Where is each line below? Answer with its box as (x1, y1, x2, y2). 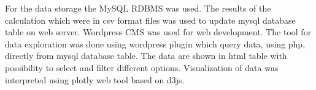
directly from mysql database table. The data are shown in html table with (5, 49, 287, 62)
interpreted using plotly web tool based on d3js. (5, 73, 185, 86)
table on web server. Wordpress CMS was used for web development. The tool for (5, 26, 312, 38)
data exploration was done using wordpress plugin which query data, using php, (5, 37, 306, 50)
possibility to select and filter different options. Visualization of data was (5, 61, 279, 74)
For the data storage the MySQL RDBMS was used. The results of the (5, 2, 271, 14)
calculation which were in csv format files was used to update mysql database (5, 13, 296, 26)
